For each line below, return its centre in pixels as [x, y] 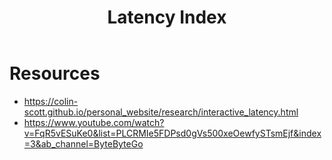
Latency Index [167, 17]
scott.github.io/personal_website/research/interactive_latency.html [161, 112]
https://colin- [51, 101]
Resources [55, 73]
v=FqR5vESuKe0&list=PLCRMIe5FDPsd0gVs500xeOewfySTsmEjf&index [172, 133]
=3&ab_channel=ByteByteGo [83, 143]
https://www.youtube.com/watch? [94, 122]
